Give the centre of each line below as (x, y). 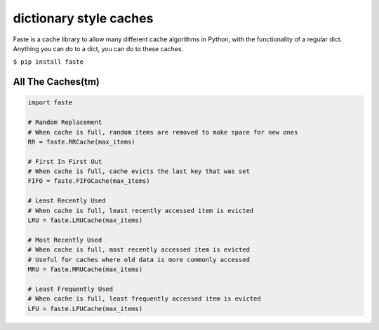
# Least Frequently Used (71, 289)
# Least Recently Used (67, 201)
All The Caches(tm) (56, 82)
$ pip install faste (48, 62)
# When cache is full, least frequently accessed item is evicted (144, 299)
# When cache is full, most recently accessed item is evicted (139, 250)
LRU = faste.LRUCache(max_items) (85, 220)
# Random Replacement (65, 122)
